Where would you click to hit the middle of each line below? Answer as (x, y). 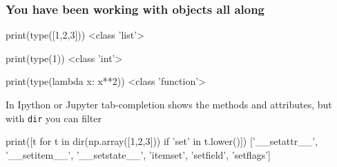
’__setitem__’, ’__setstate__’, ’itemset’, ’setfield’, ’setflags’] (138, 154)
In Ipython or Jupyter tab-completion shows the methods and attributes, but (169, 104)
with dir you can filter (54, 118)
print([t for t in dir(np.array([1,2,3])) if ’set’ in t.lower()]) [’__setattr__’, (162, 141)
